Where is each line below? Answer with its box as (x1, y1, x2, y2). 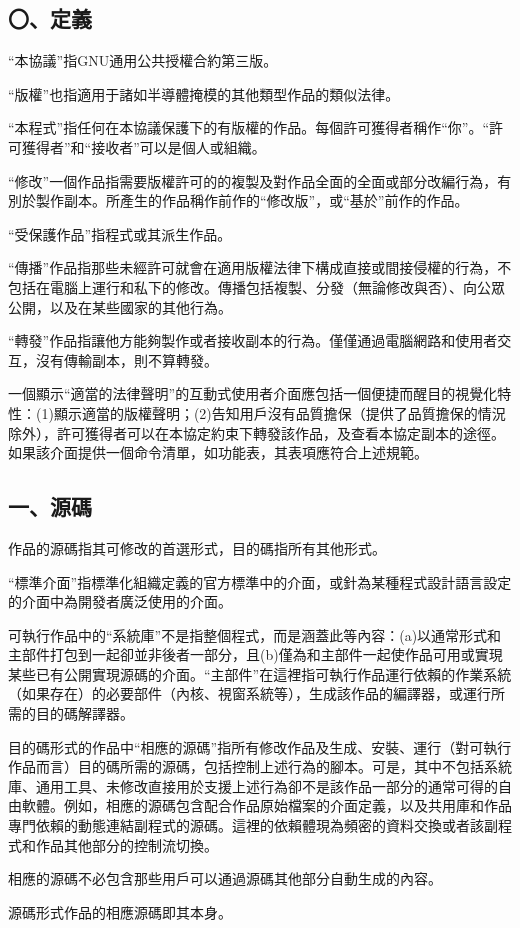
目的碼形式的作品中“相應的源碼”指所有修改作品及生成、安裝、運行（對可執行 (8, 736, 512, 757)
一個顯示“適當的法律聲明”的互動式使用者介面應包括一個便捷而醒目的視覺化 (8, 383, 498, 404)
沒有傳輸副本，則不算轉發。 (35, 349, 218, 370)
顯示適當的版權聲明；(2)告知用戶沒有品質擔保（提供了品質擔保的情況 (53, 402, 506, 423)
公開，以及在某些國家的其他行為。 (8, 296, 232, 317)
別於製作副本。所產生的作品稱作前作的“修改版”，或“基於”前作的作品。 (8, 190, 469, 211)
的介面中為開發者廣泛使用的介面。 (8, 591, 232, 612)
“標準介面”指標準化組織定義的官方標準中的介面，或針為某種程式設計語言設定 (8, 571, 512, 592)
